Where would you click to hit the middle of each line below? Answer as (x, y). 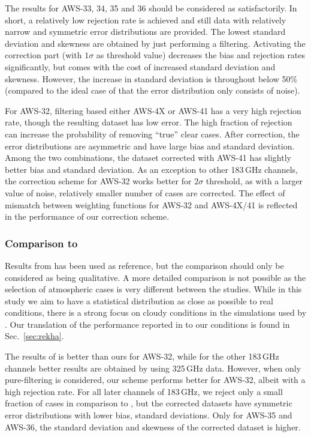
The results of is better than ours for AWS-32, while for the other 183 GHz (142, 356)
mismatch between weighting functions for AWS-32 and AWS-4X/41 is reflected (151, 204)
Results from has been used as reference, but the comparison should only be (144, 265)
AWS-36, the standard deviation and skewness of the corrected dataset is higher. (153, 426)
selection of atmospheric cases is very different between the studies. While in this (153, 289)
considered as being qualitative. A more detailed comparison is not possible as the (155, 277)
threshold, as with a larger (254, 181)
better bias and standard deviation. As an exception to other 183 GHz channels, (151, 169)
